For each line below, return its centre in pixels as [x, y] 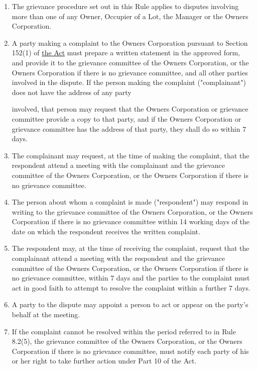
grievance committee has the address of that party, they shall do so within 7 [129, 128]
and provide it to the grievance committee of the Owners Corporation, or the [130, 62]
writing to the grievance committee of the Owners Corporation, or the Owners [132, 211]
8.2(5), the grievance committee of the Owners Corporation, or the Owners [127, 341]
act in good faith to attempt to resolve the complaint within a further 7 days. [131, 287]
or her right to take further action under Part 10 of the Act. [104, 361]
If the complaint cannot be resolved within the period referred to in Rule [124, 331]
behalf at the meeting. [46, 314]
